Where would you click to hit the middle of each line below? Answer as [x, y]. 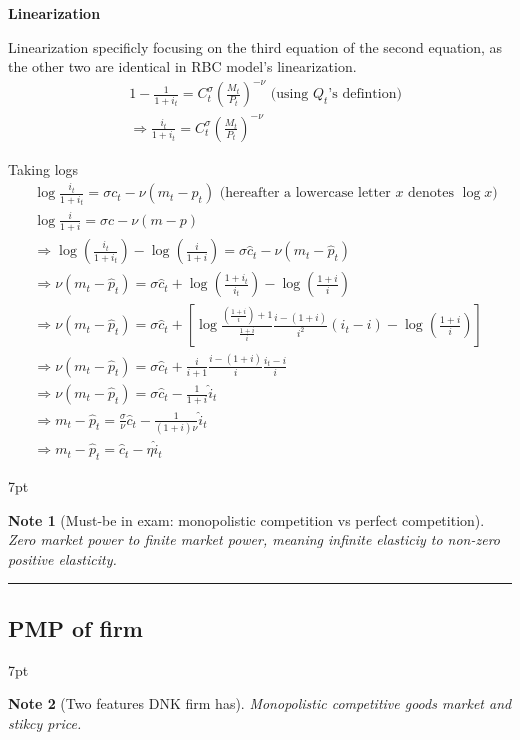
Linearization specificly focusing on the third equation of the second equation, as [255, 46]
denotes [431, 193]
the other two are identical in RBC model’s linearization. [182, 66]
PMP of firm [75, 627]
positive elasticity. [62, 558]
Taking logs [43, 168]
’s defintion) [365, 94]
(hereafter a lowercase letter [305, 193]
